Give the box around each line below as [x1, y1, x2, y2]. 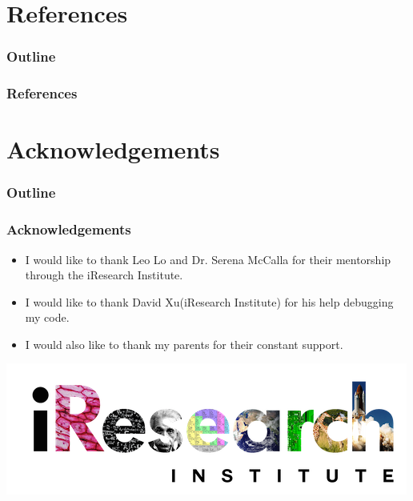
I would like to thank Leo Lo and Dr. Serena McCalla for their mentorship [25, 250, 391, 267]
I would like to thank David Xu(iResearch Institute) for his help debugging [25, 293, 394, 310]
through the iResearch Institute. [25, 267, 183, 283]
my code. [25, 309, 70, 326]
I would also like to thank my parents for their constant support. [25, 335, 343, 352]
